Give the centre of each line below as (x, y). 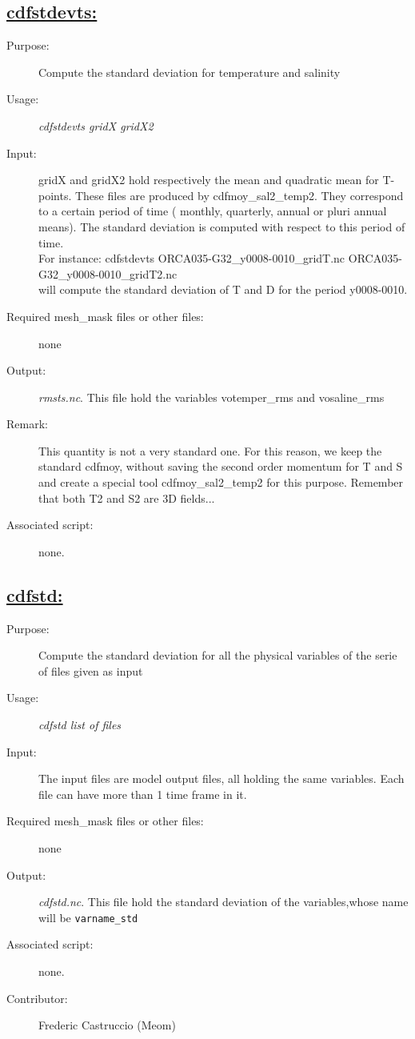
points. (55, 195)
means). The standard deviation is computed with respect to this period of (222, 226)
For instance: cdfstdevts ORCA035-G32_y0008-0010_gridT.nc (192, 258)
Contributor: (37, 998)
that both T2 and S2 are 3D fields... (127, 497)
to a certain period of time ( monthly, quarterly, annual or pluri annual (213, 211)
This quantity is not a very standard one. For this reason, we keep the (210, 450)
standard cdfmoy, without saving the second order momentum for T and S (221, 466)
